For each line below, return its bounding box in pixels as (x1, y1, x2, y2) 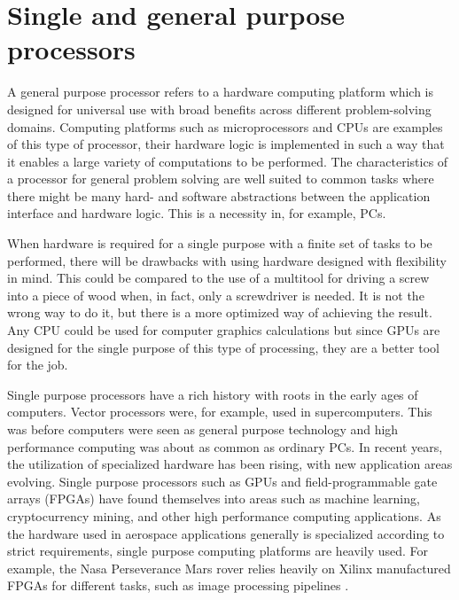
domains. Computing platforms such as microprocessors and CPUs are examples (7, 117, 443, 136)
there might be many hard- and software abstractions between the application (7, 186, 431, 205)
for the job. (7, 355, 68, 374)
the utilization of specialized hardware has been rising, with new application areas (7, 455, 453, 473)
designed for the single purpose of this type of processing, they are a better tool (7, 338, 440, 356)
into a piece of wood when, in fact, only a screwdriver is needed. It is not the (7, 285, 424, 304)
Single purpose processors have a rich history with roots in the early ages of (7, 385, 418, 403)
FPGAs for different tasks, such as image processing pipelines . (7, 576, 349, 595)
